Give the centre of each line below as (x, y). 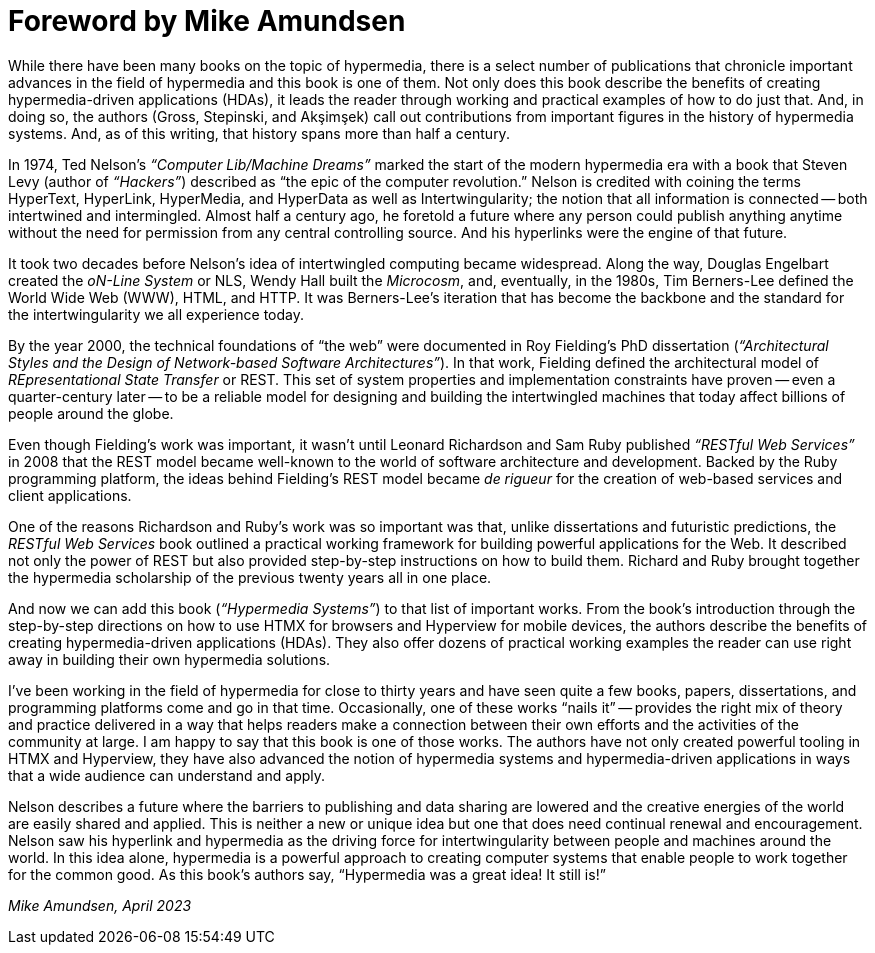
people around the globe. (91, 413)
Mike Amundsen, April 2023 (100, 905)
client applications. (70, 495)
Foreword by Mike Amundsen (207, 21)
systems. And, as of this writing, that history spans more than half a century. (259, 133)
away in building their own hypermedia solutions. (169, 659)
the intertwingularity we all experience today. (156, 314)
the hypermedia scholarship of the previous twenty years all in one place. (250, 577)
